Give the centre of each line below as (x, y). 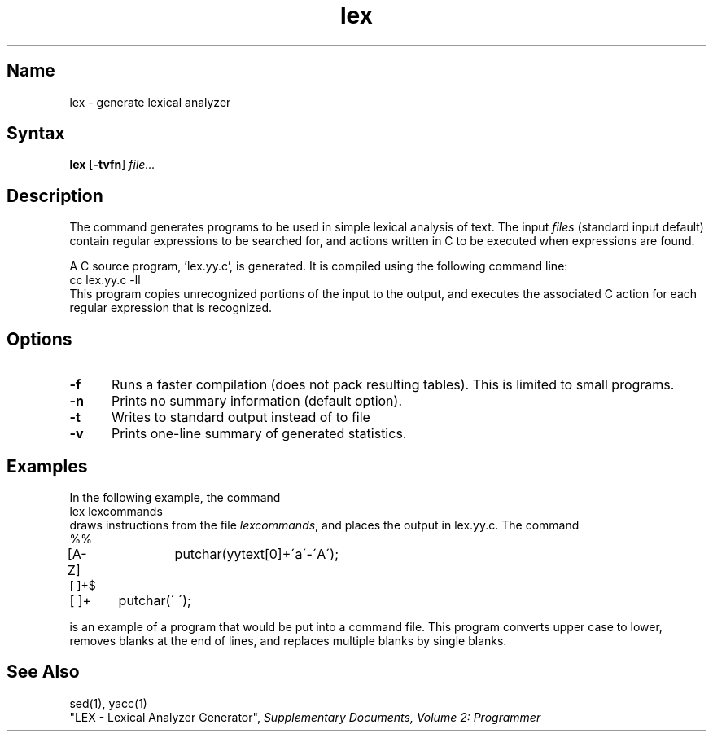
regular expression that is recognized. (171, 308)
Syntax (36, 134)
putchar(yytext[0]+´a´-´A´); (256, 553)
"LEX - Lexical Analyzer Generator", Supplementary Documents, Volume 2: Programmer (305, 717)
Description (55, 195)
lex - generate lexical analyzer (150, 102)
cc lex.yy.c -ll (105, 280)
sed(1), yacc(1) (108, 703)
